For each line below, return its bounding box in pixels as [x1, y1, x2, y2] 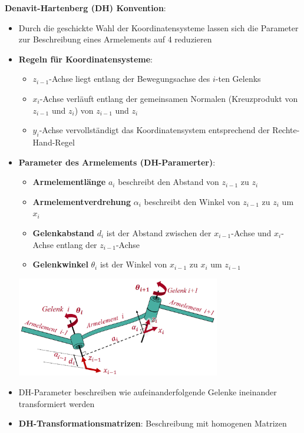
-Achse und [231, 226, 272, 239]
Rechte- [272, 124, 300, 136]
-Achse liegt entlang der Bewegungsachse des [49, 72, 210, 85]
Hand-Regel [32, 135, 75, 148]
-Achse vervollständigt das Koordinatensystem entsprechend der [39, 124, 270, 136]
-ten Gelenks [215, 72, 261, 85]
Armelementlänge [32, 176, 106, 188]
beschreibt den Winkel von [144, 195, 240, 207]
